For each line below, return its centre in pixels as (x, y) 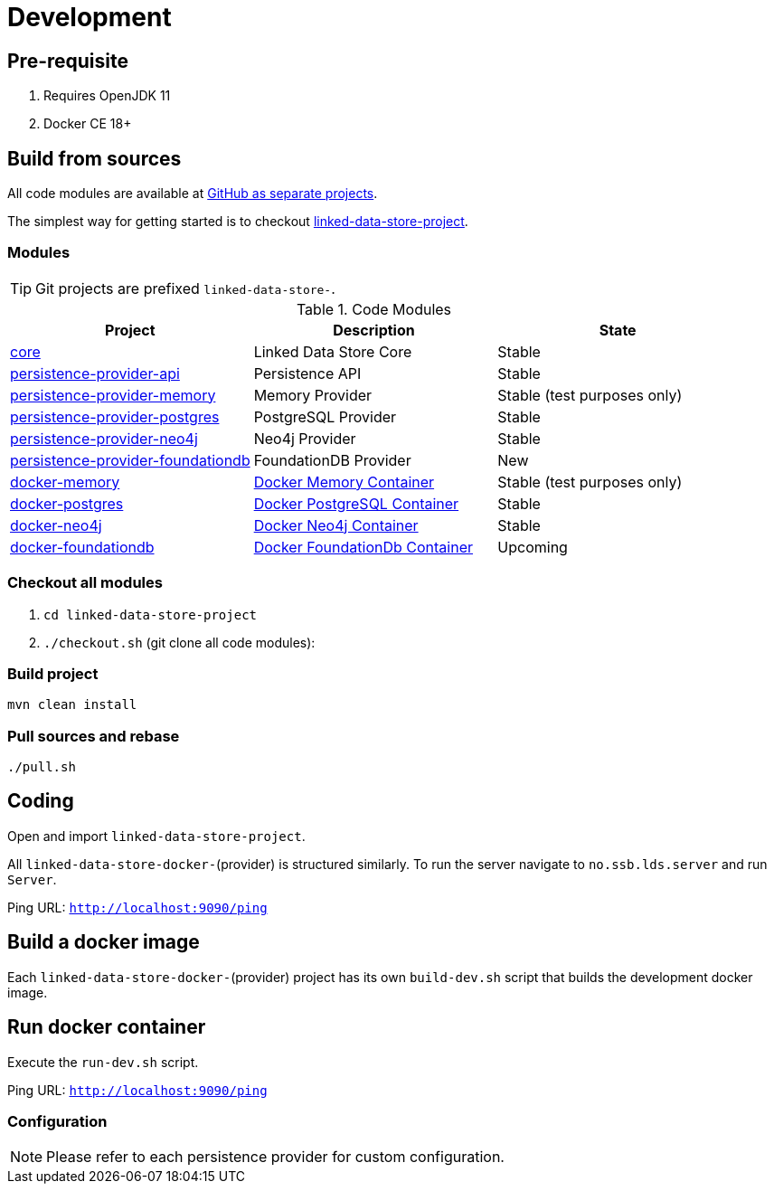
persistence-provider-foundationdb (130, 460)
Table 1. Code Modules (374, 309)
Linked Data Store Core (333, 351)
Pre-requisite (68, 61)
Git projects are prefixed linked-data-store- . (185, 288)
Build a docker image (104, 942)
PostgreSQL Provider (325, 416)
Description (374, 330)
